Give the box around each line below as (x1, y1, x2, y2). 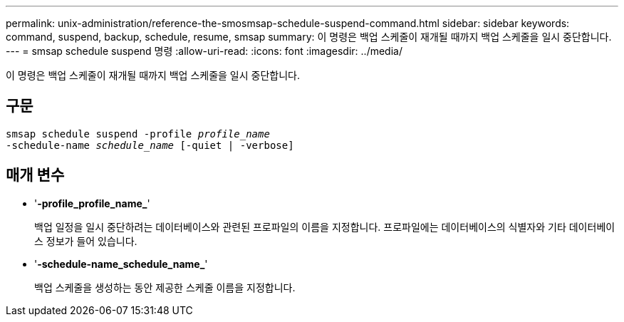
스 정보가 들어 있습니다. (34, 234, 137, 247)
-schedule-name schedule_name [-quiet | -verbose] (6, 139, 294, 151)
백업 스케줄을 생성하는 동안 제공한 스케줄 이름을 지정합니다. (34, 281, 296, 294)
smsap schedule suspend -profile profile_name (6, 128, 270, 140)
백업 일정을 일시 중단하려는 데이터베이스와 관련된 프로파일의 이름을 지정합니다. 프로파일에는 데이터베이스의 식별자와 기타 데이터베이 (34, 220, 615, 233)
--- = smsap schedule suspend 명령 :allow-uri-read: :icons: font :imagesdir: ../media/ (6, 45, 402, 57)
